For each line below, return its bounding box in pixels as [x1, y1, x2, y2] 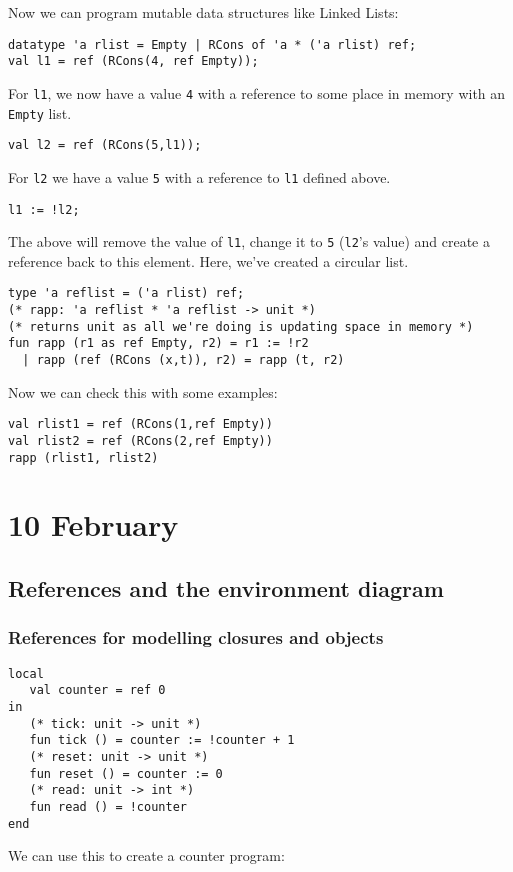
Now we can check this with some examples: [8, 381, 278, 402]
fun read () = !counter [29, 799, 187, 814]
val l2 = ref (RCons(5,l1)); [8, 138, 202, 153]
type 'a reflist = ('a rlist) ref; [8, 286, 245, 301]
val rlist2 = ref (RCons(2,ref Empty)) [8, 433, 273, 448]
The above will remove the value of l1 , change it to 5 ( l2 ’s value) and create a [8, 231, 490, 252]
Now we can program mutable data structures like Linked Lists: [8, 2, 399, 22]
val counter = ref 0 [29, 683, 166, 698]
